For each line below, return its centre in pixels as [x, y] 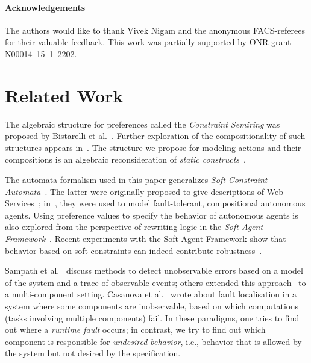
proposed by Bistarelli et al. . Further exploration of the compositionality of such [155, 136]
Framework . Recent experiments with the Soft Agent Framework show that [146, 239]
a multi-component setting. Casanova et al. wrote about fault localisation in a [151, 294]
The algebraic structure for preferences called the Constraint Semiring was [143, 124]
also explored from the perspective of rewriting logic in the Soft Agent [134, 227]
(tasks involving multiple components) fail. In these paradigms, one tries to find [152, 318]
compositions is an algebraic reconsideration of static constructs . [125, 159]
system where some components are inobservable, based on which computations [152, 306]
